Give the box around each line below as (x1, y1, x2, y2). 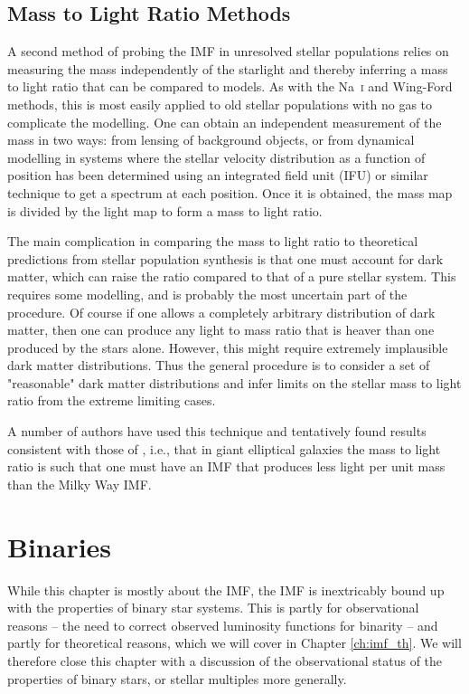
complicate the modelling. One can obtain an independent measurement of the (7, 112, 442, 131)
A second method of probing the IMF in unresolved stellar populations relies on (7, 42, 449, 61)
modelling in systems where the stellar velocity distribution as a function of (7, 147, 426, 166)
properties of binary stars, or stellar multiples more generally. (7, 669, 347, 688)
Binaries (7, 528, 112, 565)
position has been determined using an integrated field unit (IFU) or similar (7, 166, 428, 185)
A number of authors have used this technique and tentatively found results (7, 422, 427, 441)
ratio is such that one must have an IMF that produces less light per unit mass (7, 457, 446, 476)
